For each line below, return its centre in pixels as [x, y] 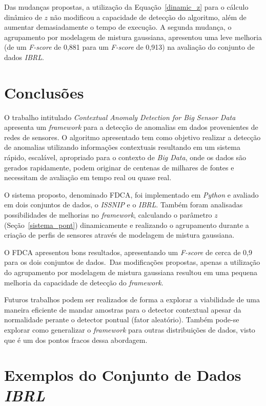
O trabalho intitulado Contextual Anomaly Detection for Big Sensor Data [120, 117]
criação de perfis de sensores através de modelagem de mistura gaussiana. [119, 235]
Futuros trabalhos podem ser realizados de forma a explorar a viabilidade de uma [132, 299]
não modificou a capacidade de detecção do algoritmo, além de [148, 17]
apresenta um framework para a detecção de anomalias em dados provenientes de [131, 127]
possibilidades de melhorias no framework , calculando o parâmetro [108, 215]
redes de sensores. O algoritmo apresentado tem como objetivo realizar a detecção [132, 137]
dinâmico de [23, 17]
